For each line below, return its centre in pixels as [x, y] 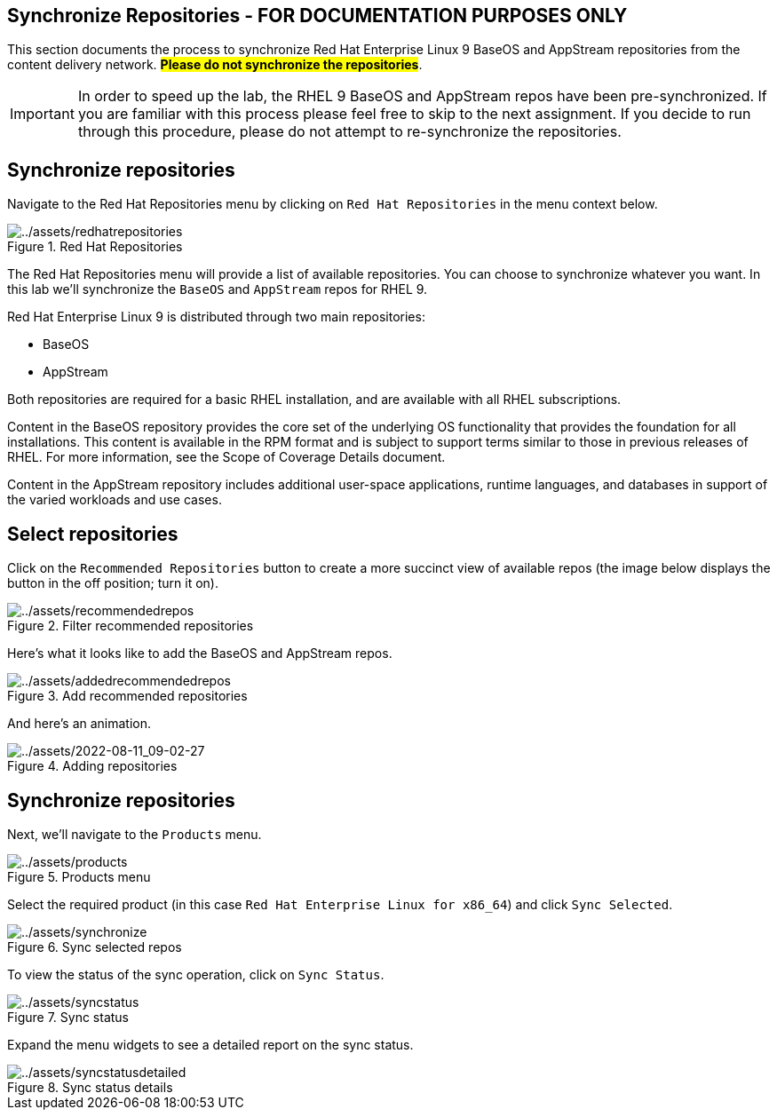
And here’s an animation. [79, 724]
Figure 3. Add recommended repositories [127, 696]
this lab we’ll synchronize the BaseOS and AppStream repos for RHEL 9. [218, 289]
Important [42, 114]
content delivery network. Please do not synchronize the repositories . [215, 65]
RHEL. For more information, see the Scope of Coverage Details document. [226, 457]
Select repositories [93, 534]
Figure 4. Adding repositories [92, 766]
